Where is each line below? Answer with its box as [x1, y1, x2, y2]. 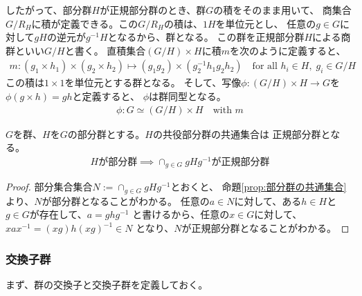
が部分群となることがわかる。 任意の [42, 193, 210, 208]
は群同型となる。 [149, 89, 226, 103]
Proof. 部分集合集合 [6, 179, 93, 194]
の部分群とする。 [67, 126, 145, 141]
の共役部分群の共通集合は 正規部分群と [152, 126, 331, 141]
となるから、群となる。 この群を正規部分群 [107, 30, 305, 44]
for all [252, 61, 278, 72]
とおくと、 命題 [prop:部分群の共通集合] [170, 179, 347, 194]
